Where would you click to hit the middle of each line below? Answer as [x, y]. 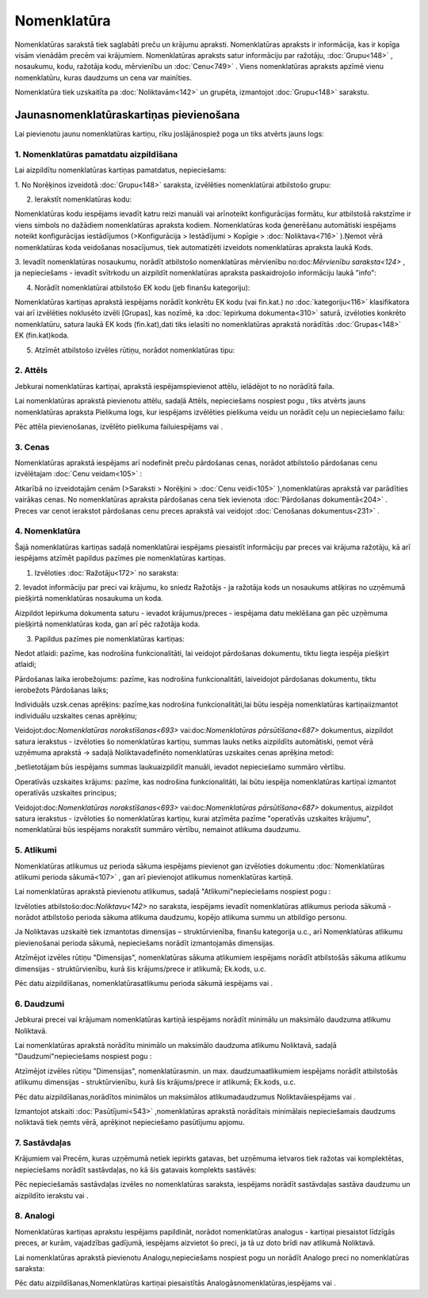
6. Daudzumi [40, 1003]
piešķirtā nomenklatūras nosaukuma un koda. [89, 599]
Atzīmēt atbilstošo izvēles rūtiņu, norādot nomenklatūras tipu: [135, 350]
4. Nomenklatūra [48, 531]
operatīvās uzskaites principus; [65, 793]
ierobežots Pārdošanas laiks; [61, 690]
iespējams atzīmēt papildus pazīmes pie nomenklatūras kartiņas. [120, 558]
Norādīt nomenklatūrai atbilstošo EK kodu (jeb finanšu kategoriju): [142, 287]
